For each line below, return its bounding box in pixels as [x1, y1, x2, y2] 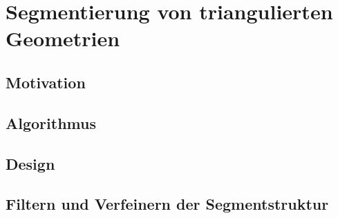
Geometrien [6, 24, 120, 52]
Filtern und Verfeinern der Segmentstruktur [6, 193, 329, 215]
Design [6, 152, 55, 174]
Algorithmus [6, 112, 96, 133]
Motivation [6, 71, 86, 92]
